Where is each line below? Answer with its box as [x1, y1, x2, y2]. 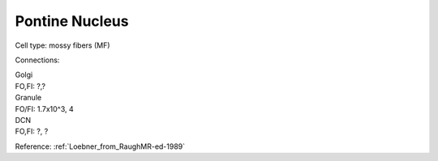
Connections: [15, 55, 60, 65]
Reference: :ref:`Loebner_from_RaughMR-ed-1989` [15, 142, 186, 151]
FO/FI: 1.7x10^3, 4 [15, 104, 75, 113]
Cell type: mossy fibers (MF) [15, 40, 110, 50]
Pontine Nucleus [15, 12, 129, 30]
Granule [15, 93, 42, 103]
